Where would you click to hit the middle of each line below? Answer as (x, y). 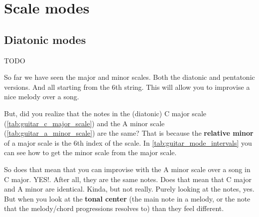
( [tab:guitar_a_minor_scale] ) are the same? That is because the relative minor (129, 133)
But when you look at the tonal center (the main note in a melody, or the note (127, 198)
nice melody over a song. (42, 97)
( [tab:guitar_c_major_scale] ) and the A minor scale (84, 123)
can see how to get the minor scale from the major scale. (90, 152)
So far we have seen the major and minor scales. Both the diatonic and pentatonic (129, 77)
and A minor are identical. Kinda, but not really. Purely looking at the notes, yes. (129, 189)
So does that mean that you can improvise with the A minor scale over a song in (127, 169)
